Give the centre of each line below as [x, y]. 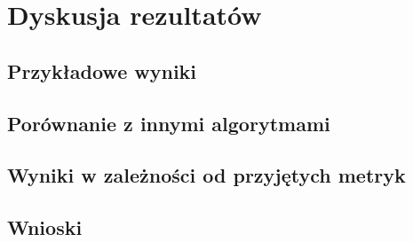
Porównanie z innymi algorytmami [169, 123]
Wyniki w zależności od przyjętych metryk [206, 175]
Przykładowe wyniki [102, 70]
